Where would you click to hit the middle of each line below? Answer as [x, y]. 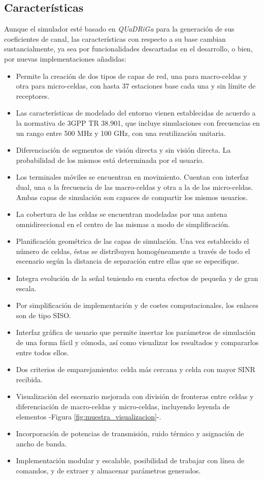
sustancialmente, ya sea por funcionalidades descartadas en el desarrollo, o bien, [128, 49]
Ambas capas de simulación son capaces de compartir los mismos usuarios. [132, 197]
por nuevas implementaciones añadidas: [65, 58]
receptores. [33, 95]
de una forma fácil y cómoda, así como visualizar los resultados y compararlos [137, 342]
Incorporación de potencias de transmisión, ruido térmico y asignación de [130, 433]
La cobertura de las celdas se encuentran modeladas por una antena [122, 214]
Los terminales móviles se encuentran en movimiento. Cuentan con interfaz [133, 177]
